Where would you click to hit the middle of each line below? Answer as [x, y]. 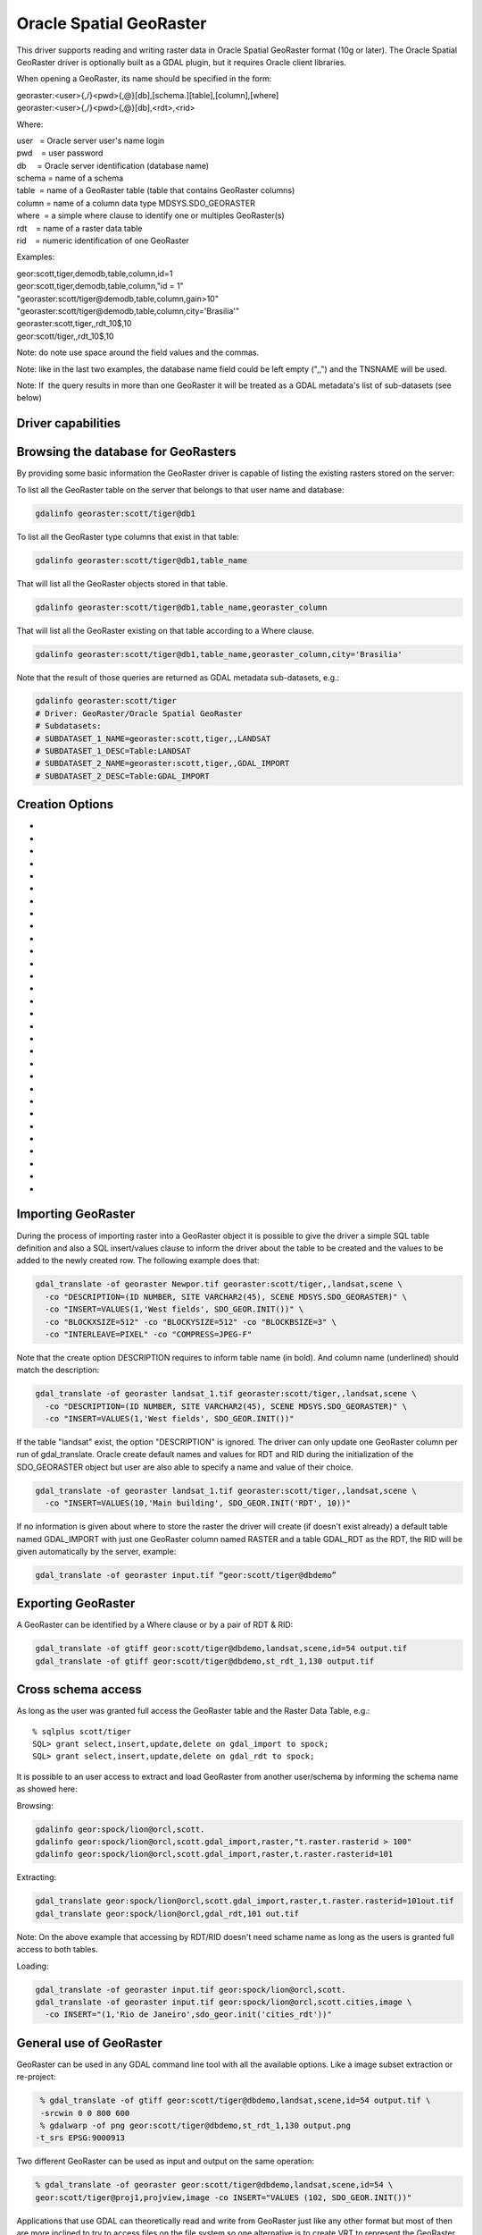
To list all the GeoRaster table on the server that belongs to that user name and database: [180, 489]
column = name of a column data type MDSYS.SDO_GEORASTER [136, 203]
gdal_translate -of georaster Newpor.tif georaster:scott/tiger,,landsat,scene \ [219, 1284]
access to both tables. [57, 1950]
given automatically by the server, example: [96, 1551]
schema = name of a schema [70, 178]
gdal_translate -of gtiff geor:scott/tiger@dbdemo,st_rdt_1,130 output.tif [205, 1661]
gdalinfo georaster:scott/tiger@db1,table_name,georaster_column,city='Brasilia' [219, 654]
